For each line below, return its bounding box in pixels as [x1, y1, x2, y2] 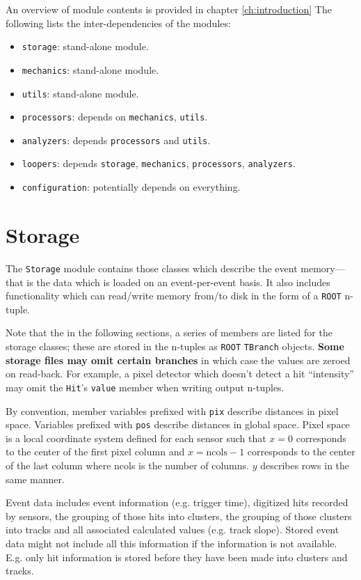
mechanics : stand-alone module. [22, 62, 159, 77]
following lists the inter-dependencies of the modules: [6, 15, 231, 30]
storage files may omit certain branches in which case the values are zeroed [6, 352, 351, 367]
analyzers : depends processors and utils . [22, 132, 211, 147]
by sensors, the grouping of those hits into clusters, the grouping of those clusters [6, 508, 352, 523]
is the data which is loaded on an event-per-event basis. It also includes [26, 274, 330, 289]
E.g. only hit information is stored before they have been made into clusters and [6, 549, 348, 564]
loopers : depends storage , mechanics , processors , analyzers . [22, 156, 296, 171]
